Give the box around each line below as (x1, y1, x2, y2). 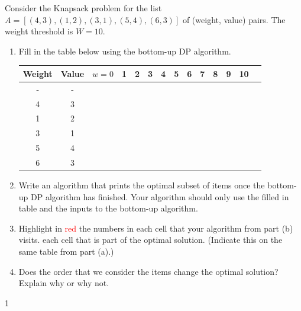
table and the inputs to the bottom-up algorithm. (18, 202, 198, 214)
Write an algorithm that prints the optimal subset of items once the (18, 179, 265, 191)
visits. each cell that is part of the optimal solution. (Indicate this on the (18, 233, 283, 246)
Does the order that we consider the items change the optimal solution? (18, 265, 279, 277)
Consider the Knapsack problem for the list (5, 2, 162, 14)
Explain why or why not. (18, 277, 109, 289)
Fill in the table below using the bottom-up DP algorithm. (18, 44, 231, 57)
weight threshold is (5, 25, 73, 37)
